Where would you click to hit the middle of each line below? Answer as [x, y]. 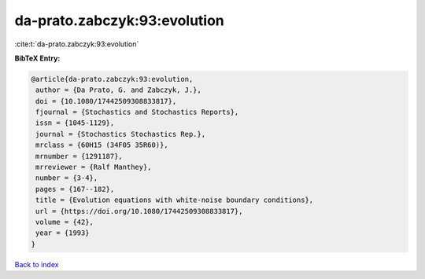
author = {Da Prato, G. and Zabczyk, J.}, [119, 90]
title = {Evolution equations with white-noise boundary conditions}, [175, 200]
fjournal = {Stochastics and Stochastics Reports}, [137, 112]
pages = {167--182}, [75, 189]
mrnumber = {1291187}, [79, 156]
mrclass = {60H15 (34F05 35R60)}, [102, 145]
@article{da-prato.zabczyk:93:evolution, [112, 79]
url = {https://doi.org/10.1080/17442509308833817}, [139, 211]
